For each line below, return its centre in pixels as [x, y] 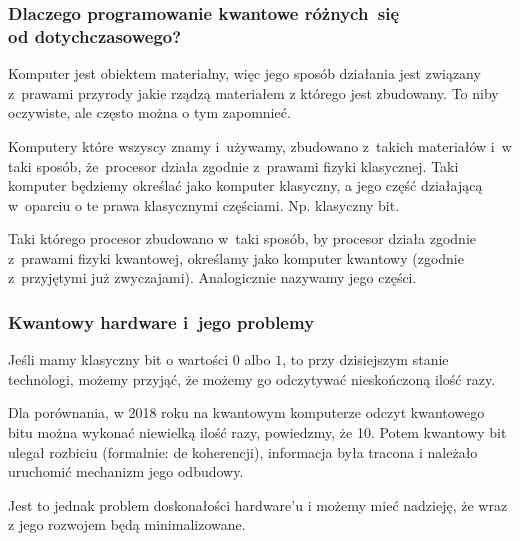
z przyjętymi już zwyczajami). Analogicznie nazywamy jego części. [212, 277]
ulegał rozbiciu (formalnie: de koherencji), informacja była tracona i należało [243, 451]
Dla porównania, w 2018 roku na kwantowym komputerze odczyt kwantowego [246, 412]
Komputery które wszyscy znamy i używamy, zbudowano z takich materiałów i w [260, 145]
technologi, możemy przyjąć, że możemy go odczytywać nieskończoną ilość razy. [252, 378]
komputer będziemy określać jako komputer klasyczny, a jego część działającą [245, 185]
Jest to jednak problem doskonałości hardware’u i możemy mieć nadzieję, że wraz [258, 504]
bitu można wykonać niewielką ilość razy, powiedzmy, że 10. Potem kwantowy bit [257, 432]
